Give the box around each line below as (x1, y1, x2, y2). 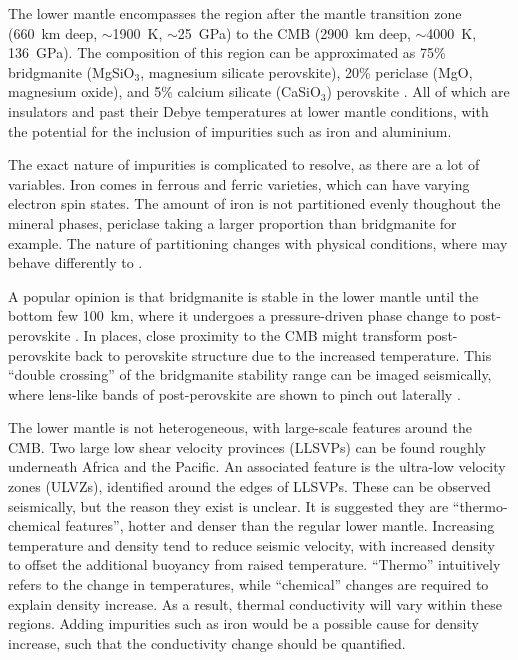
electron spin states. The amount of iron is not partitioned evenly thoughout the (8, 193, 501, 214)
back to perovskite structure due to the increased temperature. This (75, 344, 492, 365)
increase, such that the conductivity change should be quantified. (8, 632, 406, 653)
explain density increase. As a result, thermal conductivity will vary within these (8, 593, 503, 614)
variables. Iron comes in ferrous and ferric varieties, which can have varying (8, 173, 470, 194)
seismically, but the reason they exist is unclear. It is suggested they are (8, 495, 449, 516)
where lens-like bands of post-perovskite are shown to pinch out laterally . (8, 383, 461, 404)
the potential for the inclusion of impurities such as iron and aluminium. (8, 120, 452, 141)
